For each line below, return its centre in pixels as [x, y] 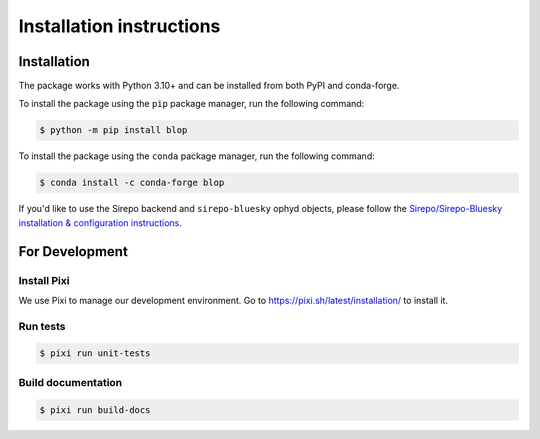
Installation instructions [119, 26]
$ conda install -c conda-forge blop [132, 183]
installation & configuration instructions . [100, 222]
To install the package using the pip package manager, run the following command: [191, 104]
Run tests [42, 326]
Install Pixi [44, 280]
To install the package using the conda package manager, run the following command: [196, 156]
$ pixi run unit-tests [95, 353]
